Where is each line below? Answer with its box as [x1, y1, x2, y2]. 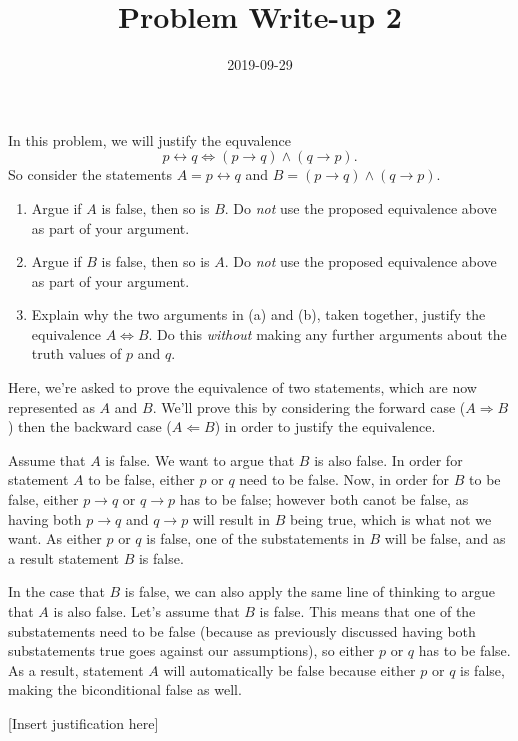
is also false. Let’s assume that [53, 601, 240, 621]
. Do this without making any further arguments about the [148, 323, 507, 344]
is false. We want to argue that [105, 449, 295, 470]
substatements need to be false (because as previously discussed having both [8, 620, 476, 641]
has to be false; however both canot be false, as [179, 489, 469, 510]
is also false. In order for [314, 449, 463, 470]
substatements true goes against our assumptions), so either [8, 640, 375, 661]
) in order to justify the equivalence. [214, 416, 436, 437]
